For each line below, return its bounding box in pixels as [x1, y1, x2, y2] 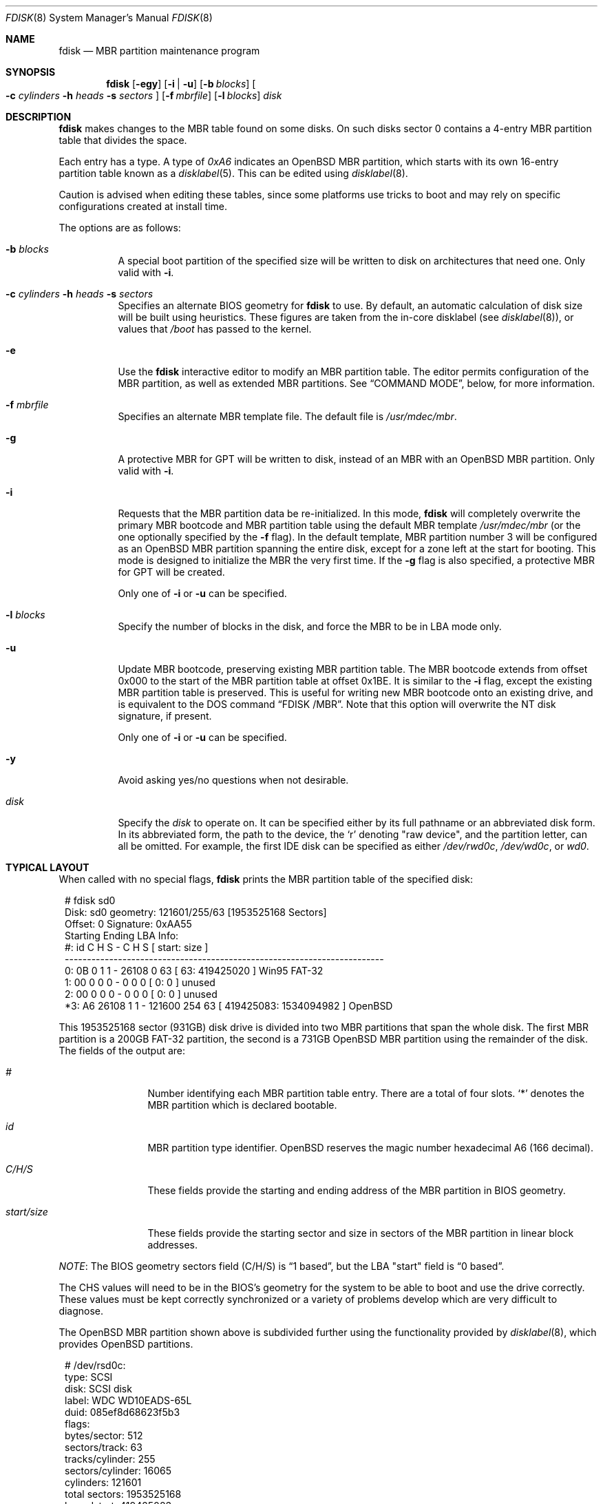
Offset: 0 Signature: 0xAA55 [65, 918, 192, 930]
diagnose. [59, 1305, 104, 1317]
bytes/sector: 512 [65, 1430, 143, 1441]
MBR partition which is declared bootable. [147, 1099, 337, 1111]
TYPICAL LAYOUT [6, 861, 89, 873]
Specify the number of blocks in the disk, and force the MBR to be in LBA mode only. [118, 620, 502, 632]
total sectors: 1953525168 [65, 1488, 182, 1500]
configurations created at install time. [59, 200, 227, 212]
